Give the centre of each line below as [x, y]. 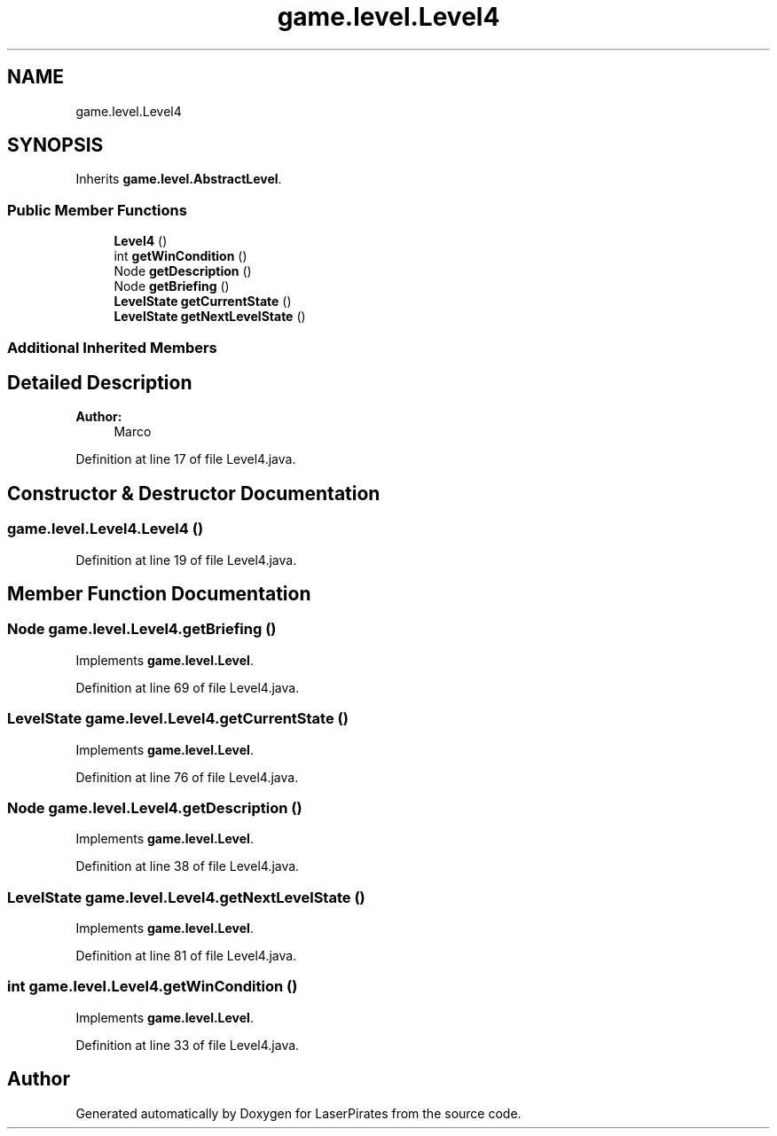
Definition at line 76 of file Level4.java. [187, 777]
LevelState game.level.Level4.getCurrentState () [178, 719]
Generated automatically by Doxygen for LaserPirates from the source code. [298, 1113]
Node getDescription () [183, 271]
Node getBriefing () [172, 286]
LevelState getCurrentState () [203, 302]
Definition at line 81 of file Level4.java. [186, 956]
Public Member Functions [97, 210]
